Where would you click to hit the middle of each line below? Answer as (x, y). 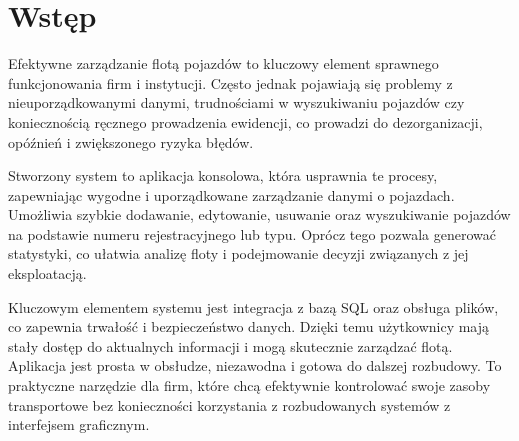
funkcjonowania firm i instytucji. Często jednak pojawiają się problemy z (230, 82)
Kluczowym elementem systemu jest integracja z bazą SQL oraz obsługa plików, (253, 306)
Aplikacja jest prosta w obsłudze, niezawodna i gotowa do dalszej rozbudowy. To (255, 365)
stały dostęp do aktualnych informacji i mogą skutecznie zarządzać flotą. (230, 345)
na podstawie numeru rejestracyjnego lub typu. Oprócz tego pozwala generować (252, 233)
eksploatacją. (47, 273)
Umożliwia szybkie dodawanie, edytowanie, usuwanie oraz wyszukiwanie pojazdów (259, 214)
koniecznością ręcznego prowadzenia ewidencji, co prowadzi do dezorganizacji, (245, 121)
